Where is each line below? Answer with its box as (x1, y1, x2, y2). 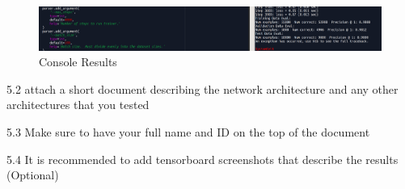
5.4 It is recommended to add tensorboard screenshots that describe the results (6, 150, 399, 167)
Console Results (39, 53, 117, 70)
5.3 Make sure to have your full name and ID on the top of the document (6, 124, 370, 141)
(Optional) (6, 166, 59, 183)
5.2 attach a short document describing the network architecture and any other (6, 80, 399, 97)
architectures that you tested (6, 96, 150, 113)
